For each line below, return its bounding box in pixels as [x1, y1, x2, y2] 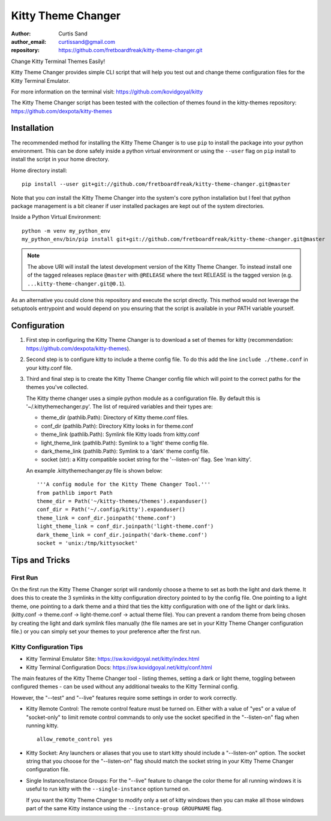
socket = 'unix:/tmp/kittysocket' [37, 540, 138, 546]
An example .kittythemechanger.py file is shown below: [26, 467, 163, 474]
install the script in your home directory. [11, 156, 110, 163]
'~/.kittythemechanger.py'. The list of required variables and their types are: [26, 403, 213, 410]
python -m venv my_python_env [22, 227, 111, 234]
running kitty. [26, 721, 59, 729]
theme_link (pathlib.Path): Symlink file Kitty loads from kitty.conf [41, 431, 200, 438]
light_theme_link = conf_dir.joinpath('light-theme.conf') [37, 523, 214, 530]
